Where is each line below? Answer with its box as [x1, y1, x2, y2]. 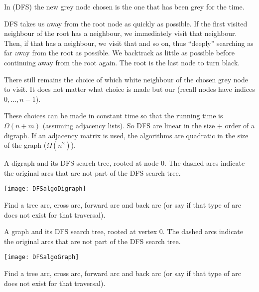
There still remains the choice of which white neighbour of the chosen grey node [4, 74, 248, 84]
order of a [225, 120, 255, 130]
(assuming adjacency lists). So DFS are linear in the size [42, 120, 215, 130]
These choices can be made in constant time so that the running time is [4, 110, 223, 121]
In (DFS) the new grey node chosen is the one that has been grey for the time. [4, 1, 245, 11]
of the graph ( [4, 140, 47, 150]
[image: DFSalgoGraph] [4, 254, 79, 261]
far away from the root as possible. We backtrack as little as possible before [4, 47, 235, 58]
